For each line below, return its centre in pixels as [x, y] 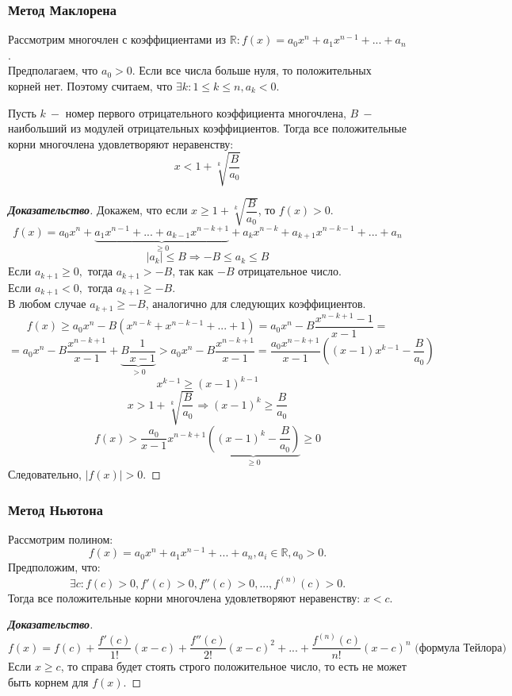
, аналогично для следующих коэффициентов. [256, 304]
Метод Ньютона [55, 509]
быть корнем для [48, 681]
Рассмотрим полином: [61, 538]
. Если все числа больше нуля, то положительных [252, 70]
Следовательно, [45, 474]
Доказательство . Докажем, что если [98, 210]
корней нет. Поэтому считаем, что [90, 86]
